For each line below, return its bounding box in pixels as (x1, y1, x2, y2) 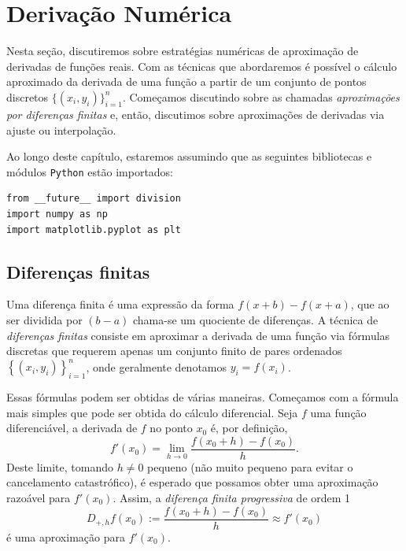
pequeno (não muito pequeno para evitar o (147, 458, 353, 475)
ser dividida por (6, 311, 83, 327)
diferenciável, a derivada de (6, 420, 138, 436)
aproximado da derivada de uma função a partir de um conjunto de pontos (6, 73, 367, 90)
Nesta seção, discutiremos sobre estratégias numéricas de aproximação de (6, 43, 359, 59)
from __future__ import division (6, 193, 181, 205)
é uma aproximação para (6, 528, 125, 545)
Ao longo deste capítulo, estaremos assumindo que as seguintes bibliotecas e (6, 148, 372, 165)
